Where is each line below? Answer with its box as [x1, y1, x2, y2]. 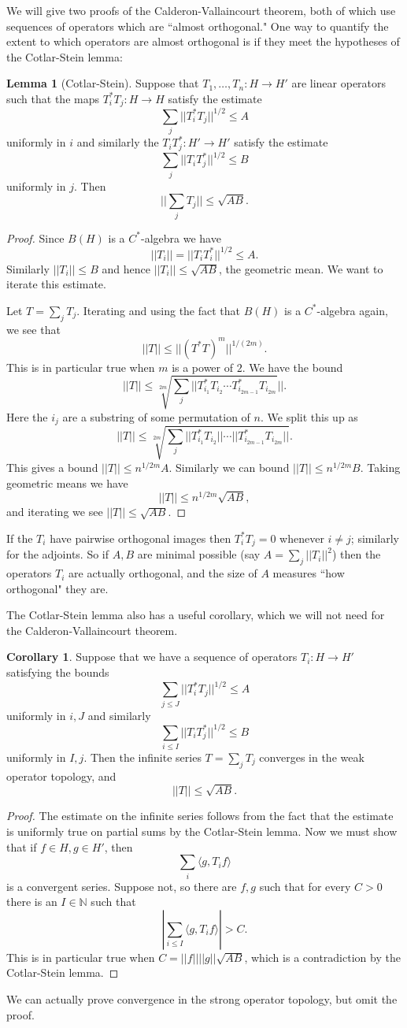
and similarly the [76, 134, 159, 150]
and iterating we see [6, 503, 103, 520]
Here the [6, 408, 48, 425]
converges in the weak [259, 748, 364, 765]
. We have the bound [242, 358, 343, 375]
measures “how [272, 565, 345, 581]
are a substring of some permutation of [62, 408, 250, 425]
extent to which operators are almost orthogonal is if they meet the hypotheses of [6, 33, 400, 50]
